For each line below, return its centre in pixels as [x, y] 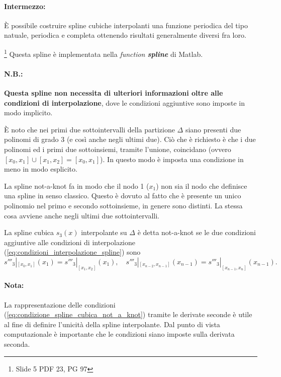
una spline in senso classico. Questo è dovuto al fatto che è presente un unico [123, 196]
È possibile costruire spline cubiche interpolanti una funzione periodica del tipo [126, 25]
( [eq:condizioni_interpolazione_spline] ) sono [72, 252]
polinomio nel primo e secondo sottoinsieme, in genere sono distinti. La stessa [123, 205]
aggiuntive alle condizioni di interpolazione [70, 242]
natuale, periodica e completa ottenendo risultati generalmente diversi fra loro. [125, 35]
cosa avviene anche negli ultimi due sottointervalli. [82, 215]
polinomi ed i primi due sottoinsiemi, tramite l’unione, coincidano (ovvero [118, 149]
